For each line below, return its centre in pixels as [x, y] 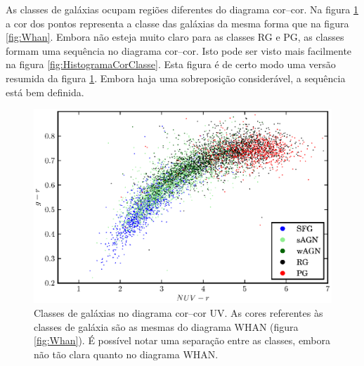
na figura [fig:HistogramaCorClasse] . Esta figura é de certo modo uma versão [171, 64]
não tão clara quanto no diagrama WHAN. [126, 354]
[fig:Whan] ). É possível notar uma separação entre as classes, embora [182, 340]
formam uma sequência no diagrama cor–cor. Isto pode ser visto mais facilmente [179, 50]
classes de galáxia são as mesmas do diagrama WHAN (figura [166, 326]
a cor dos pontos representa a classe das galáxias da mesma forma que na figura [177, 23]
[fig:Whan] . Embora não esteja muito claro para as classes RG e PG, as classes [175, 37]
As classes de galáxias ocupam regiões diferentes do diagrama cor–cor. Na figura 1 [182, 9]
